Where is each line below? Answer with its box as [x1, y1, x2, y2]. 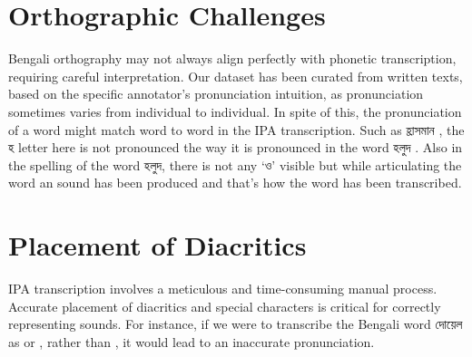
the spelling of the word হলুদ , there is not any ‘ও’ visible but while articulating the [8, 155, 462, 174]
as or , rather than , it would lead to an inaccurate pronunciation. [8, 332, 375, 351]
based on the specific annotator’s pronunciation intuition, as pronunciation [8, 84, 424, 103]
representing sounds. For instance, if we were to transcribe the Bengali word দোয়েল [8, 314, 463, 333]
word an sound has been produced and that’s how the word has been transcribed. [8, 173, 462, 192]
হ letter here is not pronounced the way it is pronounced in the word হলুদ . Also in [8, 138, 463, 157]
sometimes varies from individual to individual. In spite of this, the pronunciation [8, 101, 462, 121]
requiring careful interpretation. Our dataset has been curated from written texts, [8, 66, 463, 85]
